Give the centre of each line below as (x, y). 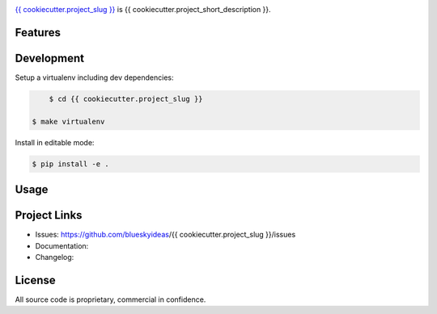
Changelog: (55, 257)
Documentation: (62, 245)
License (35, 280)
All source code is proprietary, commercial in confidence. (110, 299)
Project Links (49, 215)
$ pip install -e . (70, 164)
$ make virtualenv (68, 121)
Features (38, 32)
